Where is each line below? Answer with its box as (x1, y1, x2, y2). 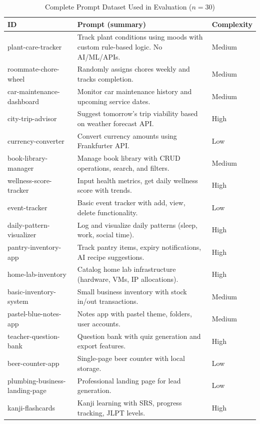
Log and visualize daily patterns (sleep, (77, 219, 197, 230)
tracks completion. (77, 74, 133, 84)
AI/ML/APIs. (77, 51, 120, 62)
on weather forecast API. (77, 118, 154, 128)
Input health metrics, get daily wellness (77, 175, 198, 185)
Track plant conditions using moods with (77, 32, 203, 42)
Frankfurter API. (77, 140, 129, 151)
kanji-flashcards (7, 402, 55, 412)
